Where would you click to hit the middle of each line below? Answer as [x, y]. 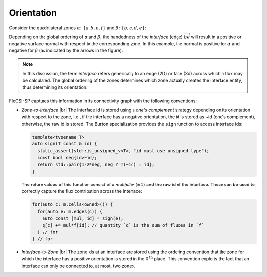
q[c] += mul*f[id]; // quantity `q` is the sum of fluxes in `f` [123, 225]
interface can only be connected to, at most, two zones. [78, 266]
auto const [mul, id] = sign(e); [83, 218]
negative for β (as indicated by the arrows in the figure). [66, 50]
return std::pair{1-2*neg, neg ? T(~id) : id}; [96, 165]
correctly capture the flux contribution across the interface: [82, 191]
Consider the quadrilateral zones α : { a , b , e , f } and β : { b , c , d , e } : [78, 28]
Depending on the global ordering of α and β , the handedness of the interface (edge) [96, 37]
